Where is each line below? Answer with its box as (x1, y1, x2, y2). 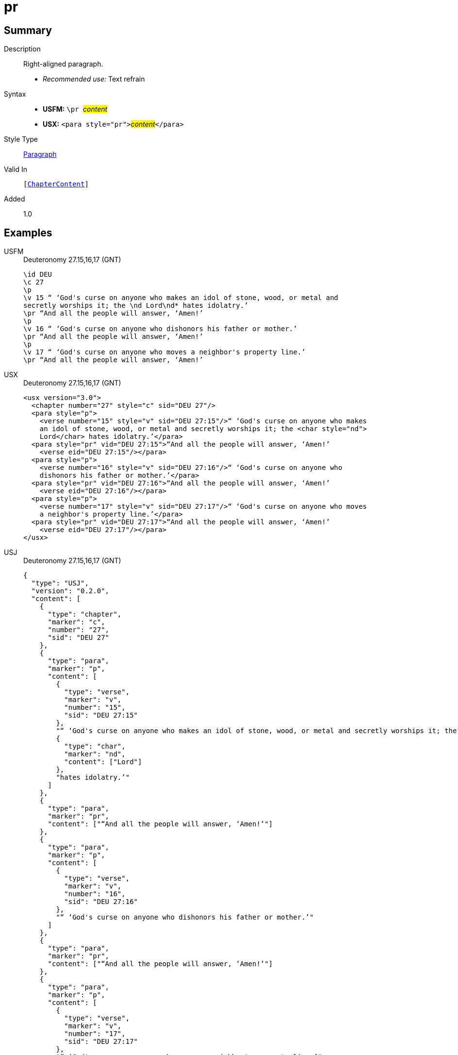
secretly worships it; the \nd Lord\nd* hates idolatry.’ (23, 301, 248, 310)
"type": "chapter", (48, 610, 122, 619)
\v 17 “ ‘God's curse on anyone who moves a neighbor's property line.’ (23, 348, 306, 356)
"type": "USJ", (31, 579, 89, 587)
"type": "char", (64, 742, 126, 751)
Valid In (4, 165, 28, 174)
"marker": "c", (48, 618, 105, 626)
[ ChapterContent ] (23, 180, 89, 188)
